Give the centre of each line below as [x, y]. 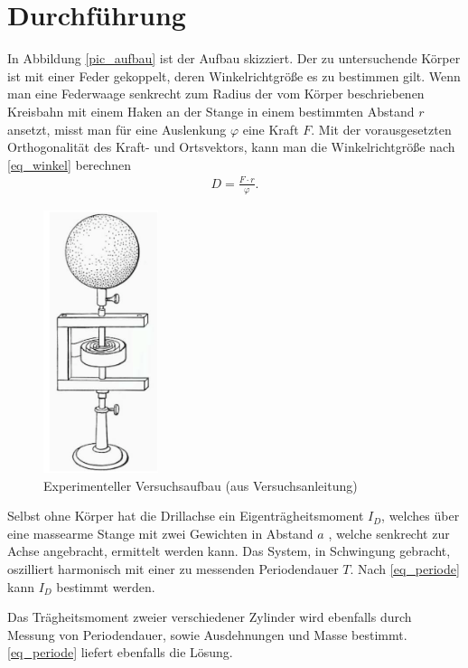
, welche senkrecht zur [389, 533]
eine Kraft [271, 129]
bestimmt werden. [106, 586]
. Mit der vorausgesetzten [381, 129]
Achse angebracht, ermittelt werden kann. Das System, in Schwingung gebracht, [229, 551]
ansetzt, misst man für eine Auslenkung [117, 129]
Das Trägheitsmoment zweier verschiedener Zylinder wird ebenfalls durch [210, 617]
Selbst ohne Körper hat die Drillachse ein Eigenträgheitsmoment [186, 516]
